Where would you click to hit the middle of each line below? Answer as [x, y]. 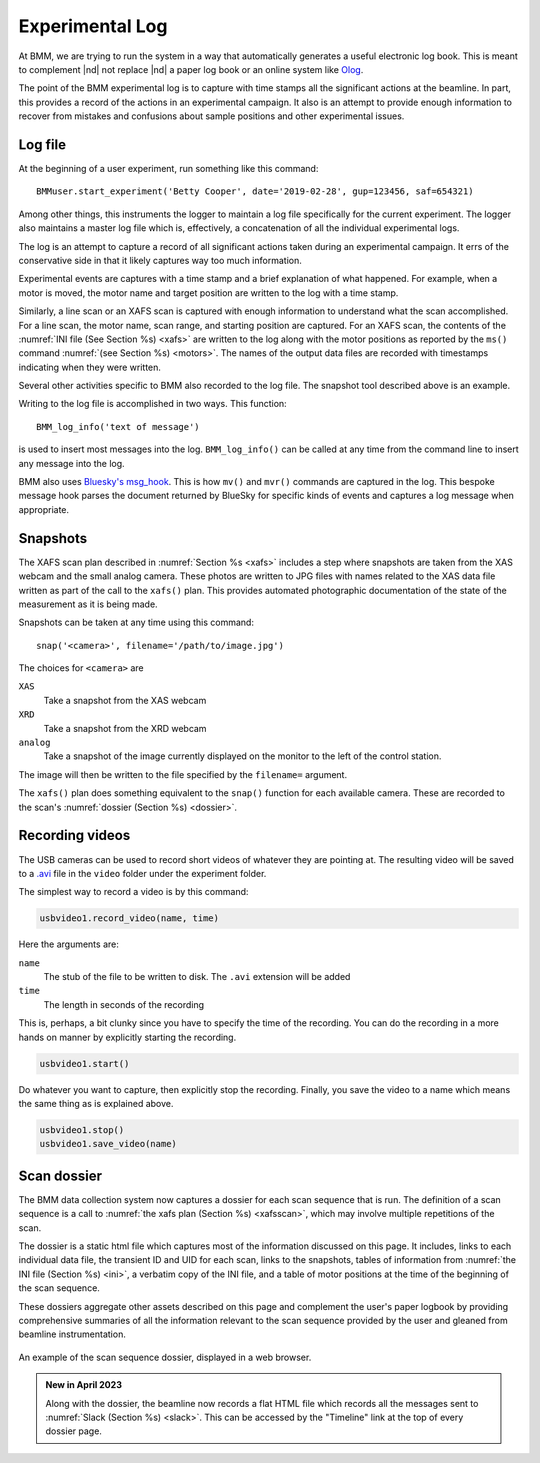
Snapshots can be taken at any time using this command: [136, 622]
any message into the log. [71, 463]
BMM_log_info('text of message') [118, 426]
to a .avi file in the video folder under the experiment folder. [142, 873]
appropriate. [44, 509]
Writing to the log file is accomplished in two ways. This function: [152, 404]
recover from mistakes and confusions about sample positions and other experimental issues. [211, 116]
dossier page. [73, 1431]
